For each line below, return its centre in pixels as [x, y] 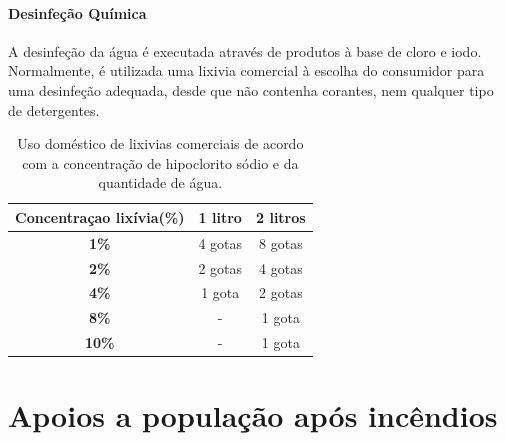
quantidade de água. [160, 182]
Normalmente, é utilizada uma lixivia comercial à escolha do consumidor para [246, 70]
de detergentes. [54, 109]
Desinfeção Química [77, 12]
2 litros [281, 216]
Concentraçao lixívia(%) [100, 216]
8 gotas [281, 242]
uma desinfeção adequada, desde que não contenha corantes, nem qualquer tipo [251, 89]
